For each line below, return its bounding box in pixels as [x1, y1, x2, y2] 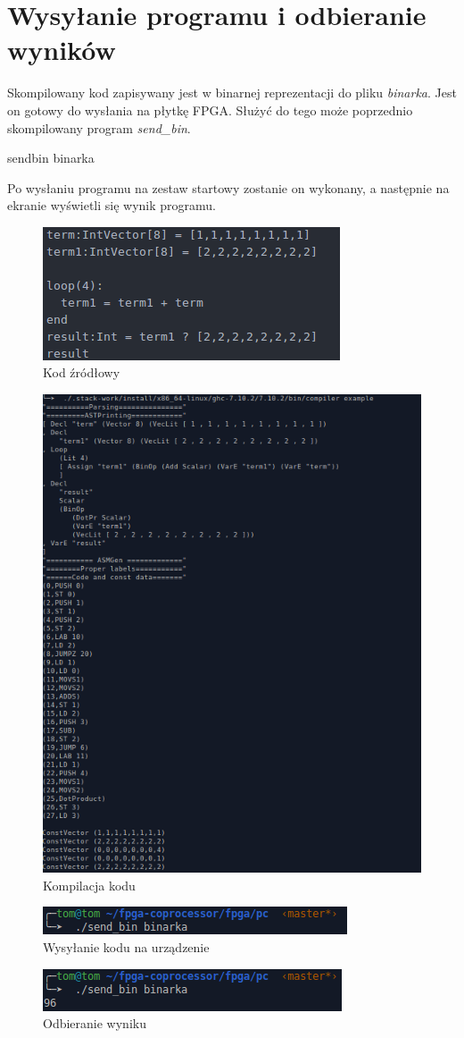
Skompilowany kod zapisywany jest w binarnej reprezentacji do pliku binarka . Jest [7, 83, 457, 102]
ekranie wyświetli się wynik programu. [7, 196, 216, 215]
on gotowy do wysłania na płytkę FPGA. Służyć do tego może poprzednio [7, 100, 413, 119]
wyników [7, 31, 116, 68]
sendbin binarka [7, 148, 95, 167]
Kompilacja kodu [43, 875, 136, 894]
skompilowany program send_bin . [7, 118, 191, 137]
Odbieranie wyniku [43, 1014, 146, 1033]
